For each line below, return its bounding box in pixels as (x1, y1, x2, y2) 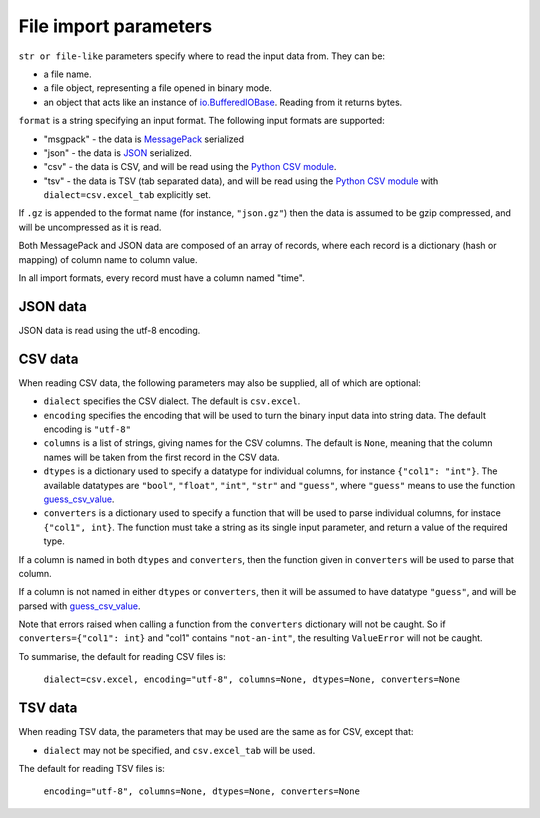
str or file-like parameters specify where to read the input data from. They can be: (18, 50, 385, 62)
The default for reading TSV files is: (18, 762, 165, 774)
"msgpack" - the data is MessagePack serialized (43, 133, 245, 145)
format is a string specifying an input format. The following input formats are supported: (18, 115, 385, 127)
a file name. (43, 68, 92, 80)
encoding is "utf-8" (43, 423, 132, 435)
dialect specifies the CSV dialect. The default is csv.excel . (43, 395, 301, 407)
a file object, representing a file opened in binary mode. (43, 82, 272, 94)
